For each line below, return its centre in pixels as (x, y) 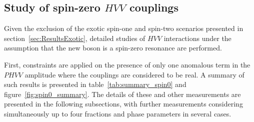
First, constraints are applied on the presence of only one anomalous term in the (127, 64)
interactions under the (197, 38)
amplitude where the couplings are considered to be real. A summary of (134, 74)
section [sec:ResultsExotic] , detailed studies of (75, 38)
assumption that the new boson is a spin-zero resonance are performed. (113, 48)
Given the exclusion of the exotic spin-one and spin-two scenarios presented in (124, 28)
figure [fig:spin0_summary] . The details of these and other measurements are (122, 94)
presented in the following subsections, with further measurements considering (123, 104)
